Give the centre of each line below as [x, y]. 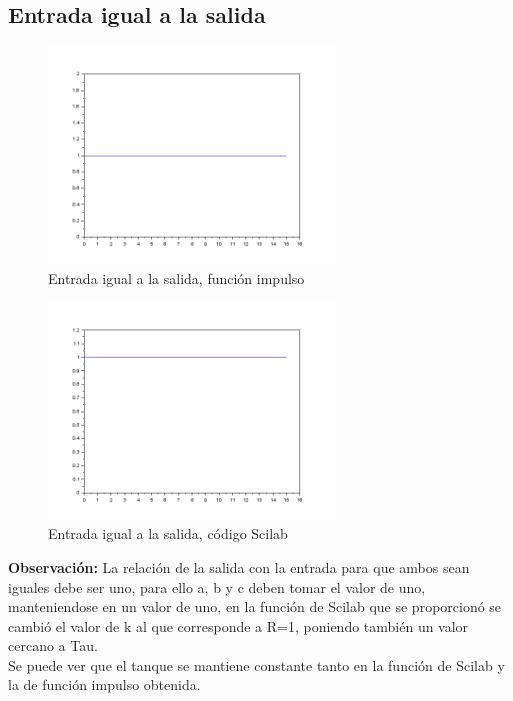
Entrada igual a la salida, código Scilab [168, 533]
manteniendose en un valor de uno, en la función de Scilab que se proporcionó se [255, 606]
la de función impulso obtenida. [104, 684]
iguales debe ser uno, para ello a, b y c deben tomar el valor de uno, [217, 586]
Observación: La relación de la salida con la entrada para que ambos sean [239, 566]
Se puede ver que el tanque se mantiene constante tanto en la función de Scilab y [256, 664]
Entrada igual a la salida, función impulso [176, 277]
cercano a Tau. [53, 645]
